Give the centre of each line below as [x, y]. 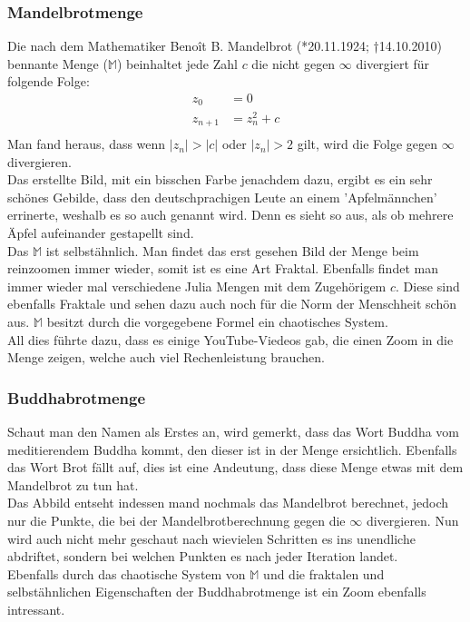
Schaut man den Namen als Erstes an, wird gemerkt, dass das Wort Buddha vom [233, 432]
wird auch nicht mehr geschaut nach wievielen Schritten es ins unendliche [211, 538]
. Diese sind [428, 286]
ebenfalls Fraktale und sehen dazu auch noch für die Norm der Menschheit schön [232, 304]
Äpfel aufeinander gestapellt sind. [101, 233]
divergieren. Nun [412, 520]
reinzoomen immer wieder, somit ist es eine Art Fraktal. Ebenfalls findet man [223, 268]
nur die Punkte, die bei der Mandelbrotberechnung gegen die [176, 520]
